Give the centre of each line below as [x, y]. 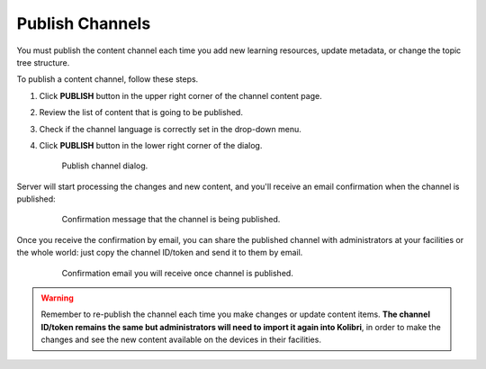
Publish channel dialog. [105, 166]
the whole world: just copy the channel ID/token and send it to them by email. [160, 253]
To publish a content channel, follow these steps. [108, 79]
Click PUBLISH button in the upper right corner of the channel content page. [181, 95]
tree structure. [43, 62]
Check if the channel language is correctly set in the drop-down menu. [170, 129]
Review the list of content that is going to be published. [141, 112]
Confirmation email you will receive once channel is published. [178, 273]
